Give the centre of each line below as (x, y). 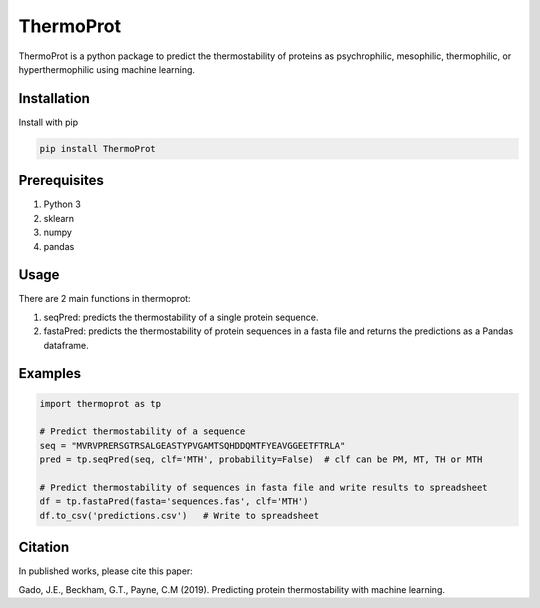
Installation (54, 98)
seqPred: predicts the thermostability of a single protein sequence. (181, 317)
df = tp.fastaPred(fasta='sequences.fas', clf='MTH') (174, 501)
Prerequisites (61, 180)
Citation (44, 547)
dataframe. (66, 345)
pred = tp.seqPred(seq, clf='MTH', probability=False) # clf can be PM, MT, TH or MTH (261, 459)
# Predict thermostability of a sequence (142, 431)
